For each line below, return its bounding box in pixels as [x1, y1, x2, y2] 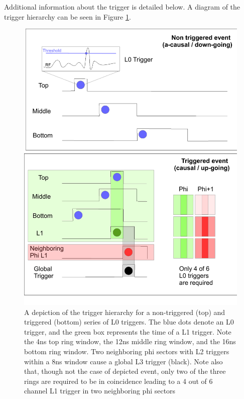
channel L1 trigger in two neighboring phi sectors [24, 385, 176, 396]
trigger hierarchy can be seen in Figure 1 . [4, 11, 131, 22]
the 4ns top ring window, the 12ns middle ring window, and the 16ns [24, 336, 236, 347]
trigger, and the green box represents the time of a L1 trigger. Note [24, 326, 231, 337]
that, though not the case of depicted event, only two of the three [24, 366, 226, 376]
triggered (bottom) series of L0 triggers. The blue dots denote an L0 [24, 316, 234, 327]
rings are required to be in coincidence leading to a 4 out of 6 [24, 375, 213, 386]
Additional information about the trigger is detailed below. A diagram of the [4, 2, 240, 12]
